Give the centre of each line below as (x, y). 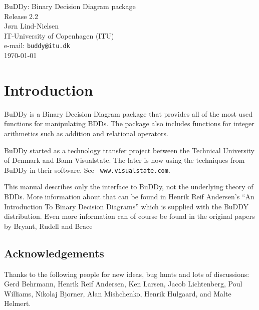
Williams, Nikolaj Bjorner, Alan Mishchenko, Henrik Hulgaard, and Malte (118, 293)
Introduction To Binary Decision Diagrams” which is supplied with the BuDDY (126, 206)
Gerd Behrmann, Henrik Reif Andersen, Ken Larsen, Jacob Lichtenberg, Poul (123, 284)
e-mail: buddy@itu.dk (37, 45)
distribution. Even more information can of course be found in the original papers (129, 216)
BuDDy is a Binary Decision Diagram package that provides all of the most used (128, 113)
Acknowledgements (54, 253)
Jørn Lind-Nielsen (32, 26)
